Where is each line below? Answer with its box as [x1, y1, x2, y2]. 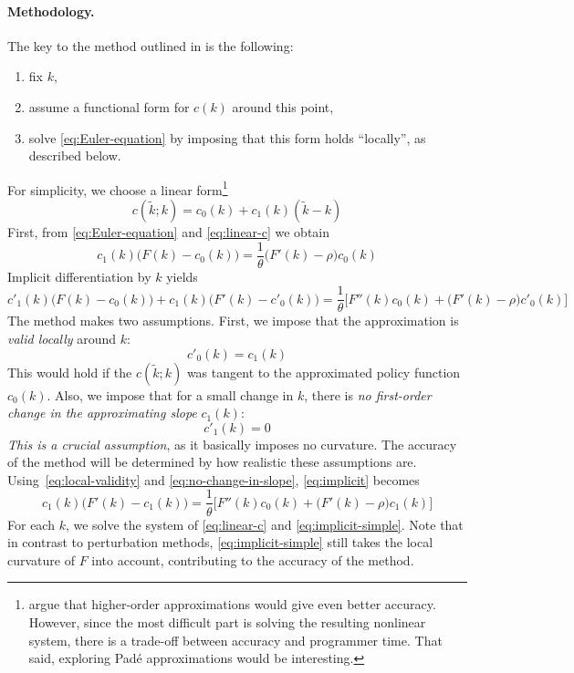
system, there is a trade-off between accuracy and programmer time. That [28, 630, 443, 649]
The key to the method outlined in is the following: [7, 36, 294, 55]
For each [7, 514, 55, 533]
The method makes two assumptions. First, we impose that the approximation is [7, 311, 459, 330]
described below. [28, 146, 121, 165]
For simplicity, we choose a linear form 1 [7, 177, 228, 199]
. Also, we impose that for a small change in [47, 385, 294, 404]
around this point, [232, 97, 334, 116]
